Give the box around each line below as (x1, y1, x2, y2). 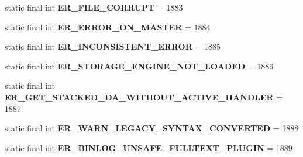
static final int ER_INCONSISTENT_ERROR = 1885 (5, 40, 221, 53)
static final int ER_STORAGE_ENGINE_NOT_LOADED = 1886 (5, 60, 274, 72)
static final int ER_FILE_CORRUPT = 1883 (5, 1, 183, 13)
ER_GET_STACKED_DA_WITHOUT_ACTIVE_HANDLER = (5, 90, 283, 103)
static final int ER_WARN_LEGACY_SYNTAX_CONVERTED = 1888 (5, 122, 299, 134)
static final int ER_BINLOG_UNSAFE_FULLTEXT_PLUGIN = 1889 (5, 141, 292, 153)
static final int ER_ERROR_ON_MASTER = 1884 (5, 20, 211, 33)
